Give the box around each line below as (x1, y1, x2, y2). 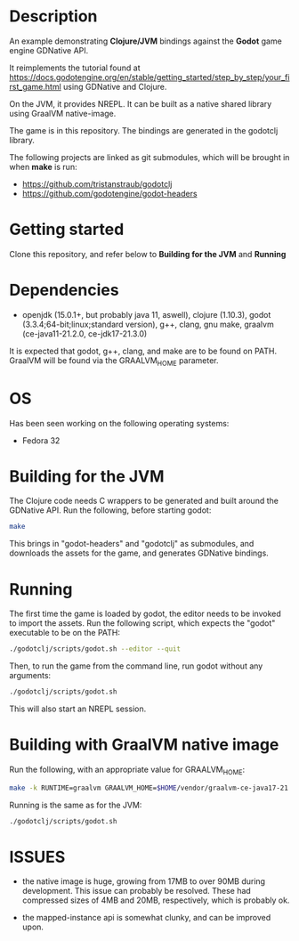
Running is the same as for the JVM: (9, 799, 142, 810)
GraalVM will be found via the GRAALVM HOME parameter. (9, 354, 220, 368)
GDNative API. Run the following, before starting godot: (9, 505, 212, 515)
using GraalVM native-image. (9, 108, 117, 118)
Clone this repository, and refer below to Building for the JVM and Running (9, 248, 287, 259)
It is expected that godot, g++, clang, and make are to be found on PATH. (9, 345, 278, 356)
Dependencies (9, 280, 119, 300)
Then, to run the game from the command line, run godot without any (9, 661, 263, 671)
